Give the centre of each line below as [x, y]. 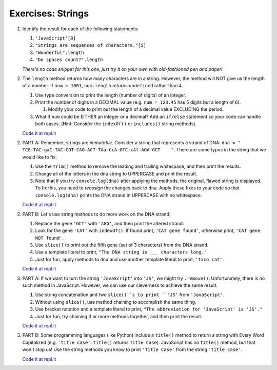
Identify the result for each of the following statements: [80, 29]
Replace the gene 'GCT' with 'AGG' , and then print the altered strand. [110, 223]
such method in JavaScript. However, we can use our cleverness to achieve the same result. [120, 285]
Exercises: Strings [49, 13]
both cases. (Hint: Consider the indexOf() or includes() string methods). [116, 124]
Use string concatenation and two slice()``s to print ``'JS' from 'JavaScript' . [130, 295]
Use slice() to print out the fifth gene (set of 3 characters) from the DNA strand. [122, 245]
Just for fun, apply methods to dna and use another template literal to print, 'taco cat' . [130, 259]
